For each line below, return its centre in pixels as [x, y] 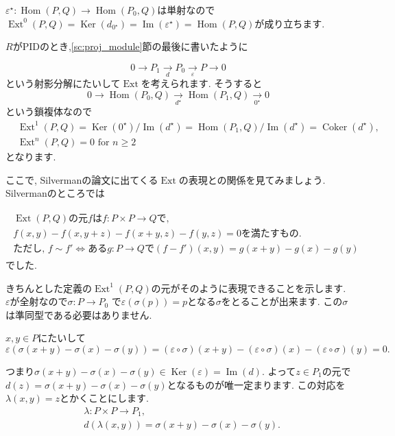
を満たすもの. [271, 233]
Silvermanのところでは [55, 193]
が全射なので [39, 301]
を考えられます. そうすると [202, 83]
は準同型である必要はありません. [79, 314]
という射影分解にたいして [63, 83]
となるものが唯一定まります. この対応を [256, 384]
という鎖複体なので [49, 111]
